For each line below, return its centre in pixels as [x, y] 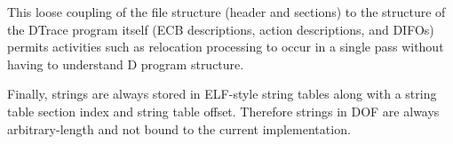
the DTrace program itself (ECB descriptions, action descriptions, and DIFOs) [221, 29]
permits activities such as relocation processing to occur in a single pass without [226, 47]
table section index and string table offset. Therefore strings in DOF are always [223, 111]
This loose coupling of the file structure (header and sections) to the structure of [226, 12]
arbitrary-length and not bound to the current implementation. [179, 128]
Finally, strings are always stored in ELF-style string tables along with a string [222, 94]
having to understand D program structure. [126, 64]
